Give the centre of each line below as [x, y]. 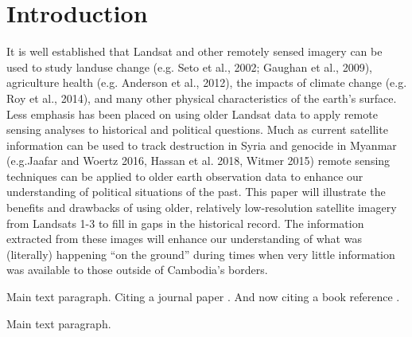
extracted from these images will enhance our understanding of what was [184, 239]
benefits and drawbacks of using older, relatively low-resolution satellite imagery [202, 208]
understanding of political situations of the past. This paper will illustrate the [196, 192]
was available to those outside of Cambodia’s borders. [137, 270]
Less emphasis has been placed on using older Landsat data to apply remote [192, 114]
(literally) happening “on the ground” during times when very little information [201, 254]
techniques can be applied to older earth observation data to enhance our [185, 176]
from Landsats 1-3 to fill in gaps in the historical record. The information [185, 223]
